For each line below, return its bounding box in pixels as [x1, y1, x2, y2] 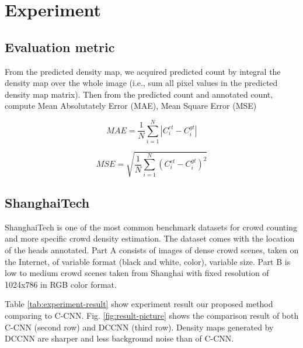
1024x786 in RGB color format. [5, 278, 117, 290]
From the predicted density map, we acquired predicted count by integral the [5, 65, 281, 77]
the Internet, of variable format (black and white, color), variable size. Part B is [5, 255, 291, 267]
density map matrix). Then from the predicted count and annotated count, [5, 88, 273, 100]
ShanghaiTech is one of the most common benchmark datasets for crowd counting [5, 220, 297, 233]
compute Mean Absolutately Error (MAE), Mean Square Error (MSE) [5, 99, 257, 112]
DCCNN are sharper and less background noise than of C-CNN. [5, 332, 234, 344]
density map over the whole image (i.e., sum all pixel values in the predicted [5, 77, 278, 89]
